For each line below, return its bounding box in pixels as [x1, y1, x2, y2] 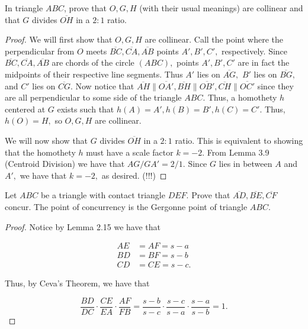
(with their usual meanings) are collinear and [139, 2, 303, 14]
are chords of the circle [52, 56, 134, 69]
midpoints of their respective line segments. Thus [5, 67, 183, 80]
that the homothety [5, 146, 76, 158]
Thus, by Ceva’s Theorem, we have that [5, 277, 150, 289]
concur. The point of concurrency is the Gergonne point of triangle [5, 200, 248, 212]
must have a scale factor [86, 146, 174, 158]
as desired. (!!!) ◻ [101, 169, 167, 181]
